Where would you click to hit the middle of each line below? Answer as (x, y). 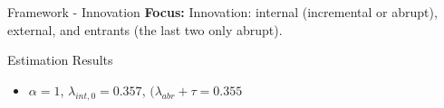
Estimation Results (60, 60)
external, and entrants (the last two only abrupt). (145, 29)
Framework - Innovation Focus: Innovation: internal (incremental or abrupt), (222, 12)
